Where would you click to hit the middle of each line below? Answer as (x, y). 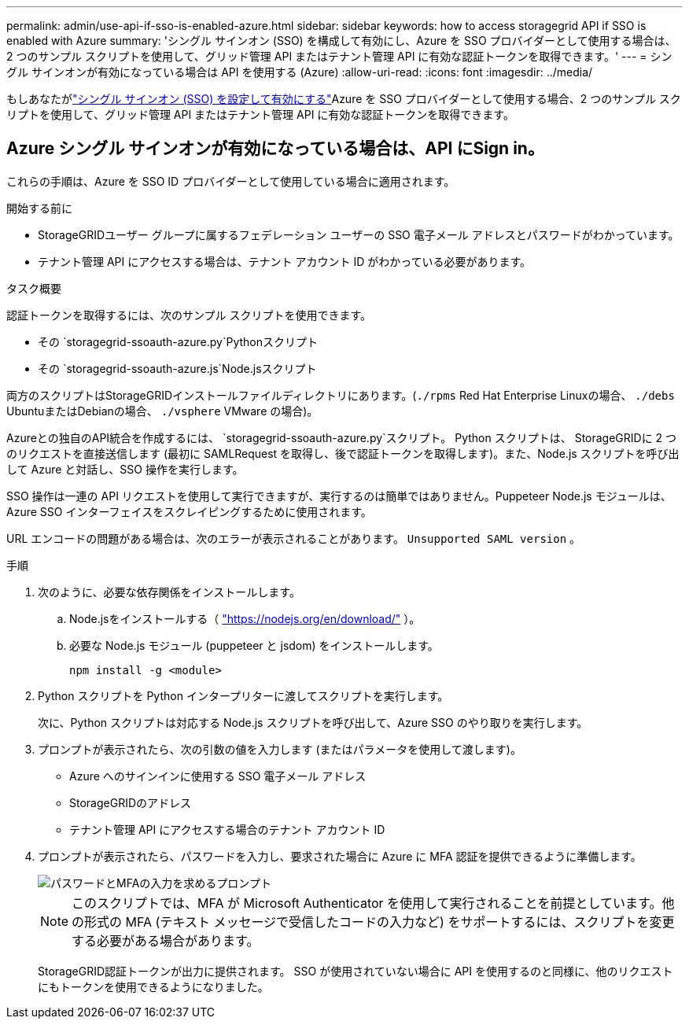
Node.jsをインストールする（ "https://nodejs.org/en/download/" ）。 (245, 618)
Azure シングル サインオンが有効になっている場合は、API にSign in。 (275, 149)
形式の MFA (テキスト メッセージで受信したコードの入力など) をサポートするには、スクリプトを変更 (380, 922)
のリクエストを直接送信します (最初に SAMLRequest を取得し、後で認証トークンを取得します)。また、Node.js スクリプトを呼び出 (343, 453)
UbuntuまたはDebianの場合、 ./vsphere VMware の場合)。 (162, 411)
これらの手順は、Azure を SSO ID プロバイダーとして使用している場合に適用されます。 (231, 181)
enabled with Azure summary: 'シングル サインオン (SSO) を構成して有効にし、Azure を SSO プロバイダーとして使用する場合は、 (341, 41)
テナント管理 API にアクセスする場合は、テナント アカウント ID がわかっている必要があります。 (285, 261)
